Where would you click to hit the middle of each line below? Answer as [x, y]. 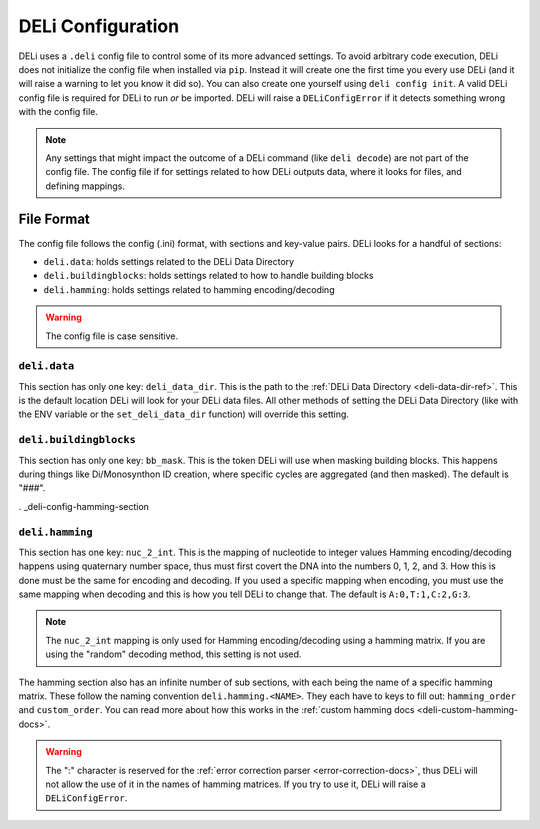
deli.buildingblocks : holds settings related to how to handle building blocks [208, 276]
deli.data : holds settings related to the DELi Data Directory [169, 261]
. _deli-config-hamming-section [84, 506]
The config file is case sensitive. [112, 336]
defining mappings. [85, 186]
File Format [54, 219]
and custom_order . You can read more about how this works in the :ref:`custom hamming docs [216, 710]
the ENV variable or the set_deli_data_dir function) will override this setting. [184, 414]
